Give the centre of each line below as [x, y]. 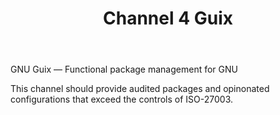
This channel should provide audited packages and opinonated [140, 89]
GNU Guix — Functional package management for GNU [124, 69]
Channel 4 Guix [167, 18]
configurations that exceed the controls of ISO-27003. [121, 99]
